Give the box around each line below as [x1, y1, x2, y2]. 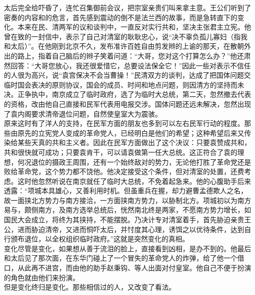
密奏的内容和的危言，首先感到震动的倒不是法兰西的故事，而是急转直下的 [4, 12, 237, 22]
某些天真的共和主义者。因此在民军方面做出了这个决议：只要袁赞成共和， [17, 137, 251, 147]
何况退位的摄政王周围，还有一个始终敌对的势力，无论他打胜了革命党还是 [17, 156, 251, 167]
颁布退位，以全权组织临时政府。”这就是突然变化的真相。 [10, 234, 189, 244]
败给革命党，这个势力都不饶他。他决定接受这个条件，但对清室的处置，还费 [4, 166, 244, 177]
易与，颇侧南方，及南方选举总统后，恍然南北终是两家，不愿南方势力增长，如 [4, 205, 251, 215]
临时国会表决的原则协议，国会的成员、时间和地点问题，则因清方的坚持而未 [4, 79, 244, 89]
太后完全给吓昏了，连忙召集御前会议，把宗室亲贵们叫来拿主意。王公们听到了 [4, 2, 251, 12]
